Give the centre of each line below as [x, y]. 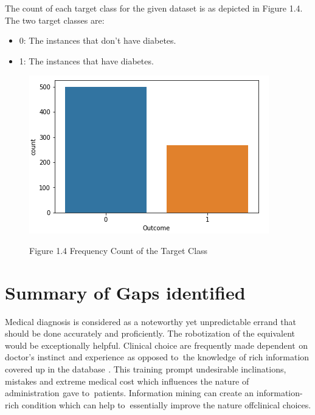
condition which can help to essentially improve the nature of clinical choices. [166, 404]
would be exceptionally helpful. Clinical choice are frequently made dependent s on [156, 345]
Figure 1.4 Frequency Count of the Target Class [119, 250]
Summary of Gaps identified [125, 292]
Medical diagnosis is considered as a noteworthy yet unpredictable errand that [151, 321]
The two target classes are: [55, 20]
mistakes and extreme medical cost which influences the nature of [127, 381]
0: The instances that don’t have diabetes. [98, 40]
